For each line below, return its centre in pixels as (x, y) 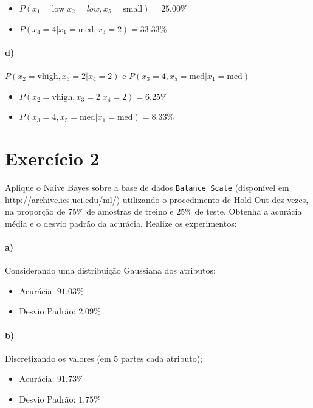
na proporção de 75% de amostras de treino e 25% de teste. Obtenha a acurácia (153, 211)
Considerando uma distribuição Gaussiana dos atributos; (110, 270)
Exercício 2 (52, 158)
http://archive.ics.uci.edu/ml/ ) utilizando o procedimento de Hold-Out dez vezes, (157, 199)
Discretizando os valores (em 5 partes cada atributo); (104, 358)
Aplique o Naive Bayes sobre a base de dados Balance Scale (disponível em (147, 187)
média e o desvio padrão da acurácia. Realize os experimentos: (121, 223)
